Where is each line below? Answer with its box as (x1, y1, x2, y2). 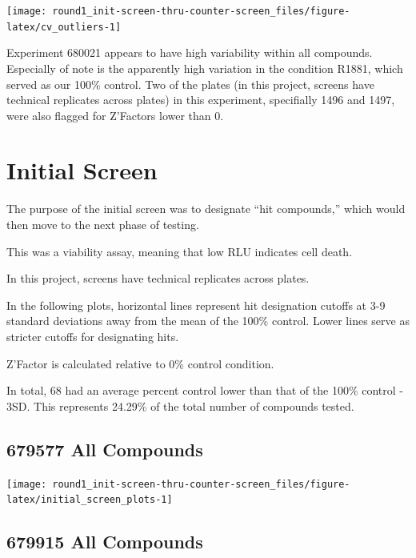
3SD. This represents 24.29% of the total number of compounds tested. (6, 397, 354, 414)
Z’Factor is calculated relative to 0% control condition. (6, 355, 274, 371)
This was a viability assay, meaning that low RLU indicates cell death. (6, 243, 353, 259)
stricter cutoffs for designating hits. (6, 327, 179, 344)
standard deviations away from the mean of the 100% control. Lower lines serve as (6, 312, 410, 329)
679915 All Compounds (6, 529, 203, 554)
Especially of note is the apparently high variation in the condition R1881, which (6, 59, 403, 76)
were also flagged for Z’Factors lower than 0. (6, 106, 224, 123)
